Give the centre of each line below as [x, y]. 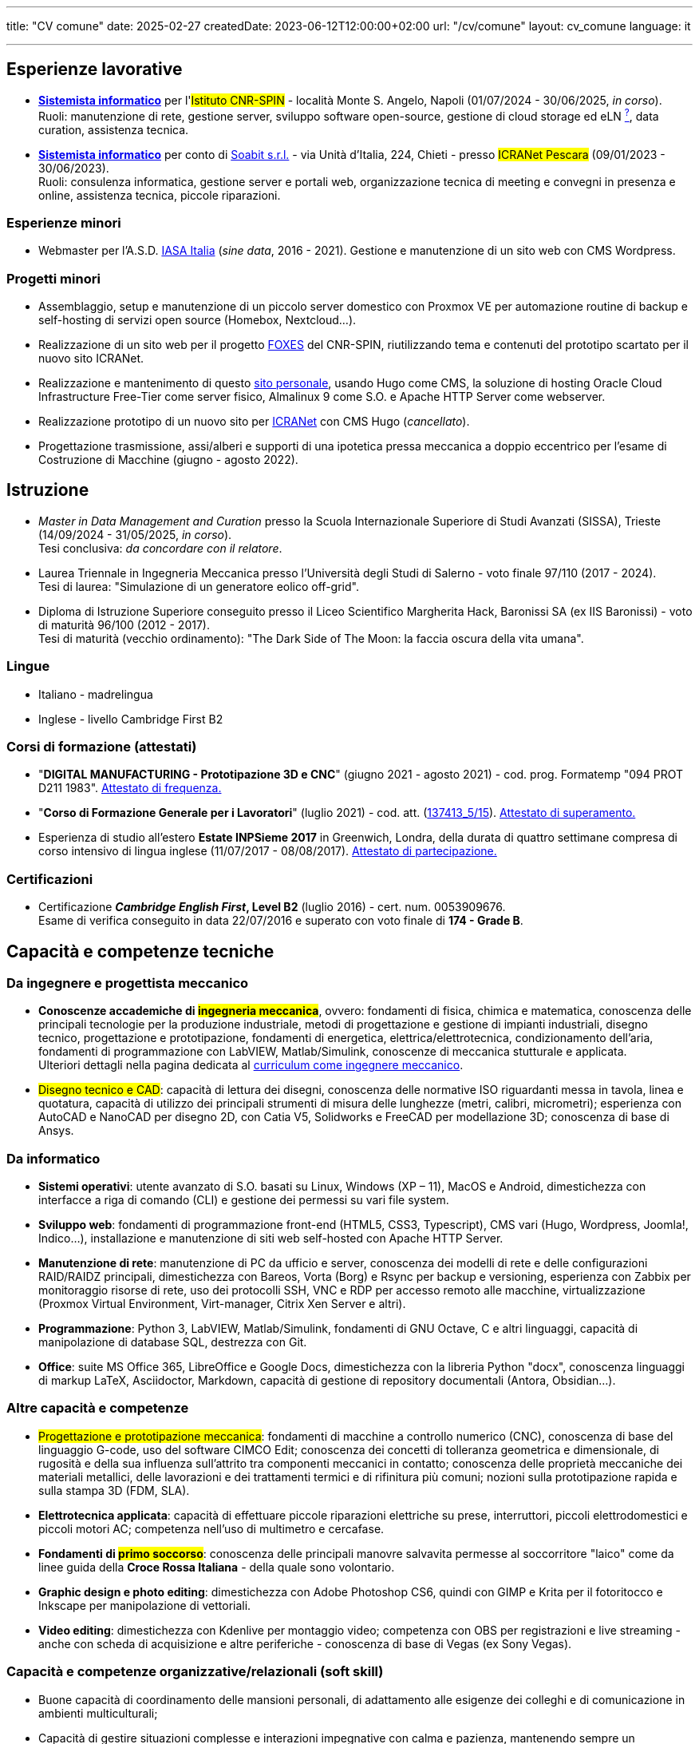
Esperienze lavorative [95, 69]
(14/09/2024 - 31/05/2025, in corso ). [135, 534]
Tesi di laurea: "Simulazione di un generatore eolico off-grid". [199, 586]
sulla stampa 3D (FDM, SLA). [114, 1490]
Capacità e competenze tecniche [140, 951]
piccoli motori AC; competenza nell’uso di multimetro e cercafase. [211, 1528]
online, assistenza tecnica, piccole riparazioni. [160, 195]
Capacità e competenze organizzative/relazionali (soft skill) [195, 1672]
